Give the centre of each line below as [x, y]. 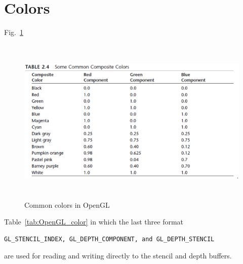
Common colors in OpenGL [67, 204]
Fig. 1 [14, 32]
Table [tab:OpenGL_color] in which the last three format [94, 222]
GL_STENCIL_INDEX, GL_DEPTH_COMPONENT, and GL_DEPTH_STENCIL [109, 239]
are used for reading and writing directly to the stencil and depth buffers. [118, 256]
